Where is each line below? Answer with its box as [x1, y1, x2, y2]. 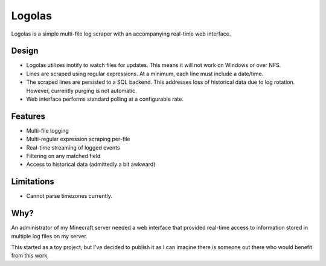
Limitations [11, 177, 54, 187]
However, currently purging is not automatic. [26, 87, 137, 94]
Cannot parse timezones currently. [26, 192, 113, 200]
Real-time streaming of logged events [26, 144, 120, 151]
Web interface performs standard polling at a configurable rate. [26, 95, 184, 103]
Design [11, 46, 39, 56]
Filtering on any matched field [26, 153, 101, 160]
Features [11, 111, 45, 121]
